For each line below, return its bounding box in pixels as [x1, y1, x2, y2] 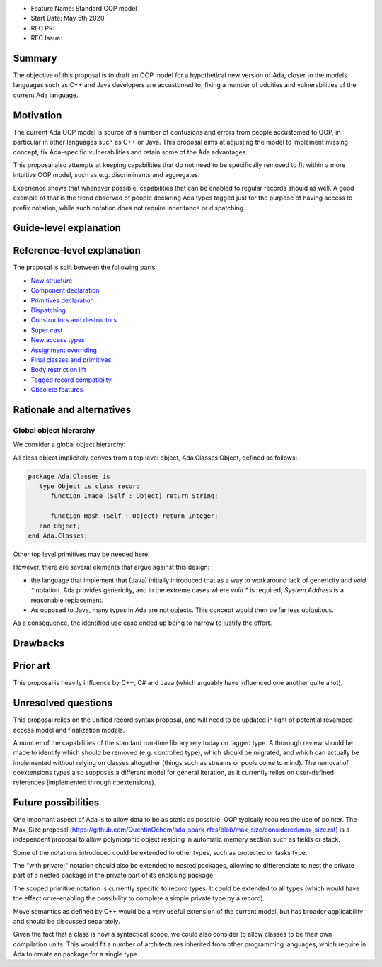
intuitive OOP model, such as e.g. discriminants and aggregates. [13, 171, 200, 179]
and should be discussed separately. [13, 917, 120, 925]
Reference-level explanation [13, 244, 141, 256]
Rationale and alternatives [13, 404, 132, 416]
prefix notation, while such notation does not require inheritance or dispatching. [13, 203, 245, 212]
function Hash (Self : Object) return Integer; [50, 512, 219, 520]
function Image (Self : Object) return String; [50, 492, 219, 500]
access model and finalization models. [13, 725, 125, 734]
